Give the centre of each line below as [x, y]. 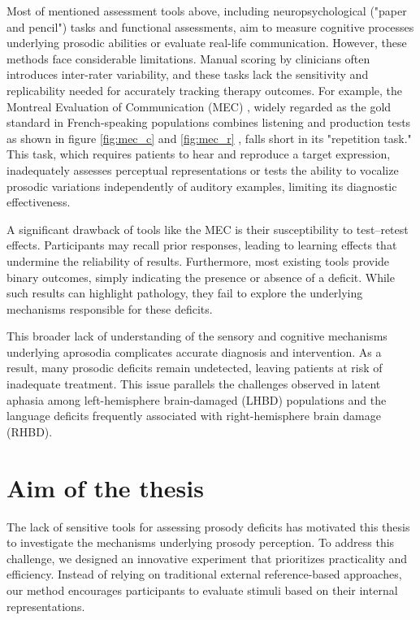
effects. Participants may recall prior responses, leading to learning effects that [202, 245]
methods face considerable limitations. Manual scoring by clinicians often [188, 58]
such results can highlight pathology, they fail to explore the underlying [185, 293]
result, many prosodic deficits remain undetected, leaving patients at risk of [195, 368]
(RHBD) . [30, 431]
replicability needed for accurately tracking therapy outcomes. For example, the [205, 90]
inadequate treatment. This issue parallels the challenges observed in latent [194, 384]
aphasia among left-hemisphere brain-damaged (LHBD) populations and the [197, 399]
